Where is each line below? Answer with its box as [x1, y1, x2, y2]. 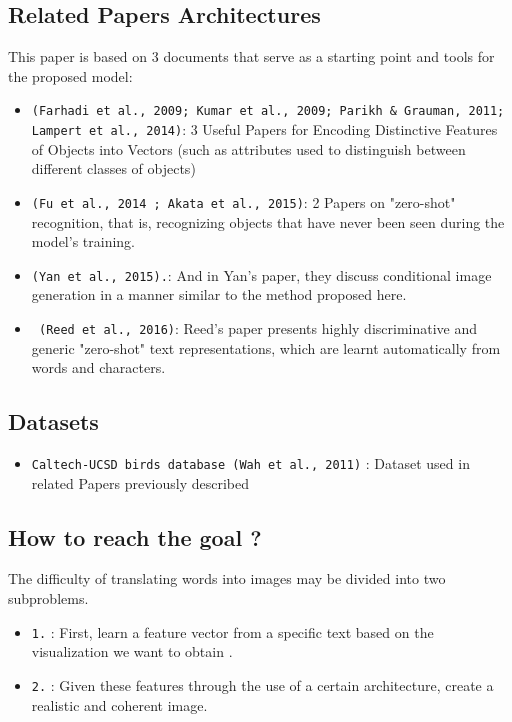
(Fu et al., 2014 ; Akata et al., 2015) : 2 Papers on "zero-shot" [31, 191, 456, 212]
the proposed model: [8, 65, 133, 86]
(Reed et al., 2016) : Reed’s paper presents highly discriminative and [38, 317, 478, 338]
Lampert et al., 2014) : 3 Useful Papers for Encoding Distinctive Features [31, 119, 498, 140]
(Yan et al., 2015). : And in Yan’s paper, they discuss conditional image [31, 264, 492, 285]
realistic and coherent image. [31, 694, 208, 715]
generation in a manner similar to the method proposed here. [31, 284, 407, 305]
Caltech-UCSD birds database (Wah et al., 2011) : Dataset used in [31, 453, 470, 474]
